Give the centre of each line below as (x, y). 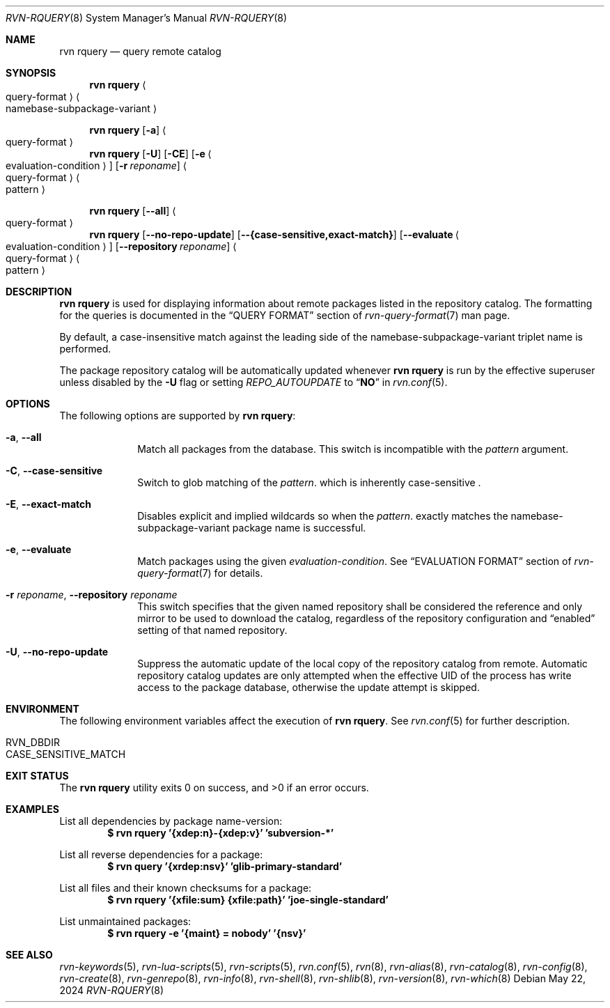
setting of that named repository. (212, 630)
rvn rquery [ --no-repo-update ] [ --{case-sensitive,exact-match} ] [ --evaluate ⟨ (274, 234)
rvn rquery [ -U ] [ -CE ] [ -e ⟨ (150, 154)
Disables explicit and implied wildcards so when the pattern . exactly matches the (323, 516)
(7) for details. (231, 573)
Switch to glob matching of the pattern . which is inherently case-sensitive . (309, 482)
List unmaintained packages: (125, 921)
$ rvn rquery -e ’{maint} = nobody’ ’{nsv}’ (207, 933)
